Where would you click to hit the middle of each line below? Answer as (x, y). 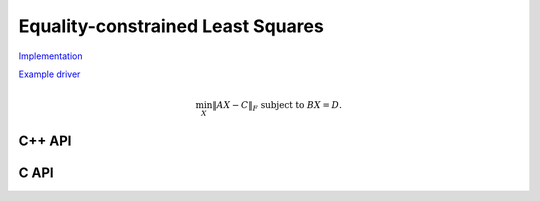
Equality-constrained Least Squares (171, 26)
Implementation (50, 56)
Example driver (49, 74)
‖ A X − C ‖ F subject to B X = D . (277, 107)
